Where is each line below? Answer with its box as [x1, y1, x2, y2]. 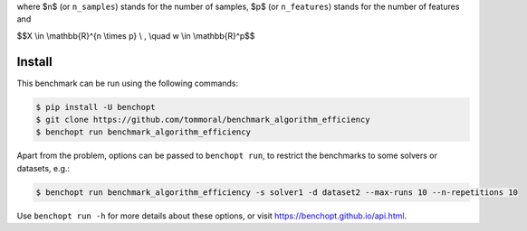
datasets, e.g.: [16, 162, 71, 173]
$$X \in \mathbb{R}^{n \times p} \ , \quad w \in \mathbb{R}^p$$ [16, 30, 255, 41]
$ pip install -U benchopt [35, 102, 156, 112]
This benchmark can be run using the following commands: [16, 78, 239, 88]
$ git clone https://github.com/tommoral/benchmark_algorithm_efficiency [35, 115, 370, 125]
